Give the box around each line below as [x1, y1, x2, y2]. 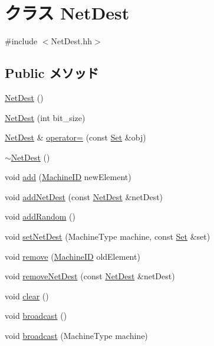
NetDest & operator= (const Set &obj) [5, 131, 146, 143]
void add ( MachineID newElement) [5, 171, 131, 183]
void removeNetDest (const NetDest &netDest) [5, 270, 175, 282]
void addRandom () [5, 210, 76, 223]
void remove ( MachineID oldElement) [5, 250, 140, 262]
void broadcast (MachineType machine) [5, 329, 148, 342]
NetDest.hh [51, 35, 93, 47]
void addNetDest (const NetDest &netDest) [5, 190, 163, 203]
